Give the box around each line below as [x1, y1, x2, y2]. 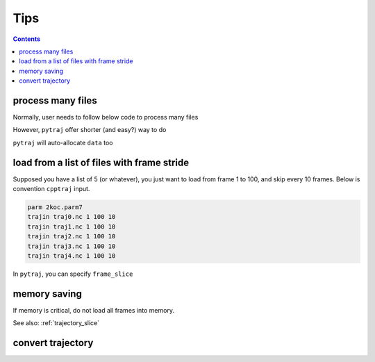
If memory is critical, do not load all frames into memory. [12, 306, 175, 314]
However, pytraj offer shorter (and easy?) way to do [12, 126, 167, 134]
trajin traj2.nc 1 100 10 [27, 233, 116, 240]
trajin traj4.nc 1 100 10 [27, 252, 116, 260]
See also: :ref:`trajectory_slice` [12, 319, 100, 327]
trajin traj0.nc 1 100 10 [27, 213, 116, 221]
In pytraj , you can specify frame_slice [12, 270, 133, 278]
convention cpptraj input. [12, 185, 90, 193]
